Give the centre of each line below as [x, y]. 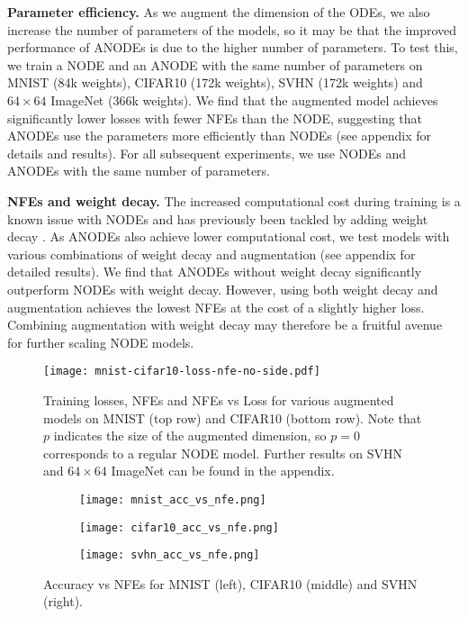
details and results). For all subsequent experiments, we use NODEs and [207, 153]
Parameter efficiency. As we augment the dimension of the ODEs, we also [219, 12]
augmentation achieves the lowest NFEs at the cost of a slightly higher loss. [216, 307]
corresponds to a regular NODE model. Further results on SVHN [223, 453]
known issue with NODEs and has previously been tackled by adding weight [218, 218]
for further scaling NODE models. [101, 342]
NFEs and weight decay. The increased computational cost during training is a [234, 200]
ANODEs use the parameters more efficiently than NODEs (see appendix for [220, 136]
